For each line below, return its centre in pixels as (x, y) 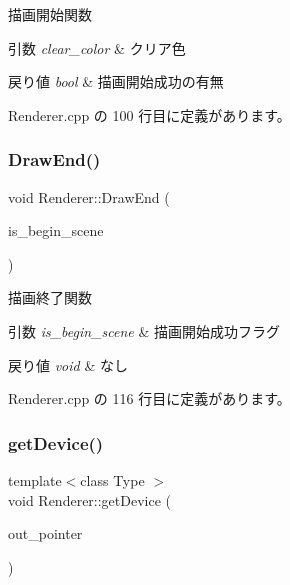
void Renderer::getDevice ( (90, 499)
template (35, 479)
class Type (112, 479)
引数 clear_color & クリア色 (97, 47)
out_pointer (45, 533)
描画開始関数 (50, 14)
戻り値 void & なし (68, 364)
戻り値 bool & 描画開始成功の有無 (116, 81)
